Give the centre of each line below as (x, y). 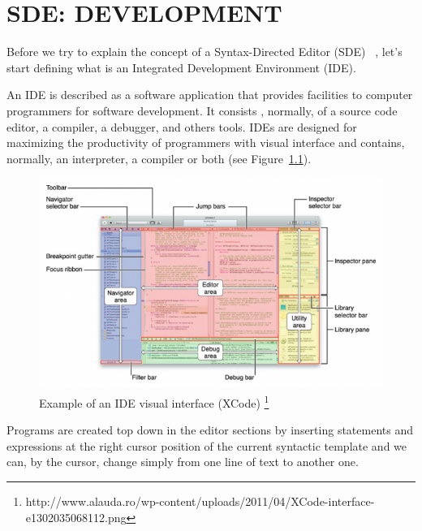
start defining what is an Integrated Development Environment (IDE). (181, 67)
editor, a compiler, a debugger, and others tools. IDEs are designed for (182, 126)
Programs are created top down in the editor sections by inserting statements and (210, 430)
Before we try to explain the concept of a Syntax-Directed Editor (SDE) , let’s (205, 52)
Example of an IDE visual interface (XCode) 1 (154, 401)
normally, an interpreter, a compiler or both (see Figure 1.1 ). (159, 158)
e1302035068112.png (76, 517)
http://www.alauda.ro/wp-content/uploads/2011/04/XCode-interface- (200, 501)
